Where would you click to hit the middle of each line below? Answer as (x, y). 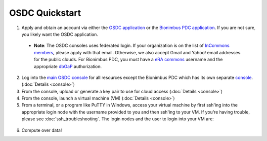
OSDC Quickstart (45, 13)
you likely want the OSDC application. (60, 34)
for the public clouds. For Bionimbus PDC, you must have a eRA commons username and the (128, 60)
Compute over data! (42, 130)
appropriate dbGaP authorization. (68, 66)
